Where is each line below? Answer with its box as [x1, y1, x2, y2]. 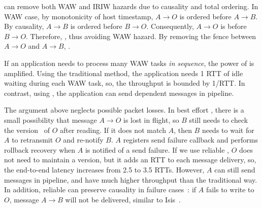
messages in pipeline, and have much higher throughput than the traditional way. [4, 174, 257, 185]
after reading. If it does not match [59, 124, 166, 135]
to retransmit [12, 134, 53, 145]
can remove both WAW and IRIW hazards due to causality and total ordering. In [4, 1, 258, 11]
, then [174, 124, 192, 135]
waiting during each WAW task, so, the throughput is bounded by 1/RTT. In [4, 78, 245, 88]
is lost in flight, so [123, 114, 179, 125]
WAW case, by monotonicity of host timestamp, [4, 11, 153, 21]
